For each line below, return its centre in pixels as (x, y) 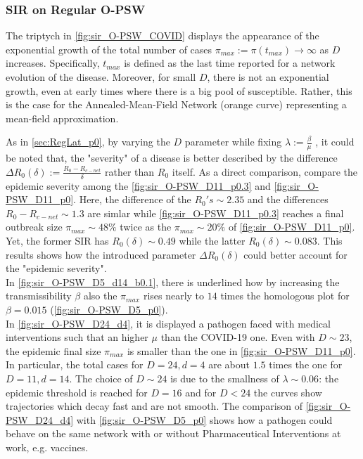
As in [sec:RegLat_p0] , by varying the (88, 142)
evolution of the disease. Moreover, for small (101, 77)
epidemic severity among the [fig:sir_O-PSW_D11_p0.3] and (138, 185)
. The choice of (101, 378)
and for (201, 392)
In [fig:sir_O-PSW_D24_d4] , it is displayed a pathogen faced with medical (168, 323)
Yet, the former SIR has (57, 240)
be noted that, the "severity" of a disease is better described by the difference (172, 158)
